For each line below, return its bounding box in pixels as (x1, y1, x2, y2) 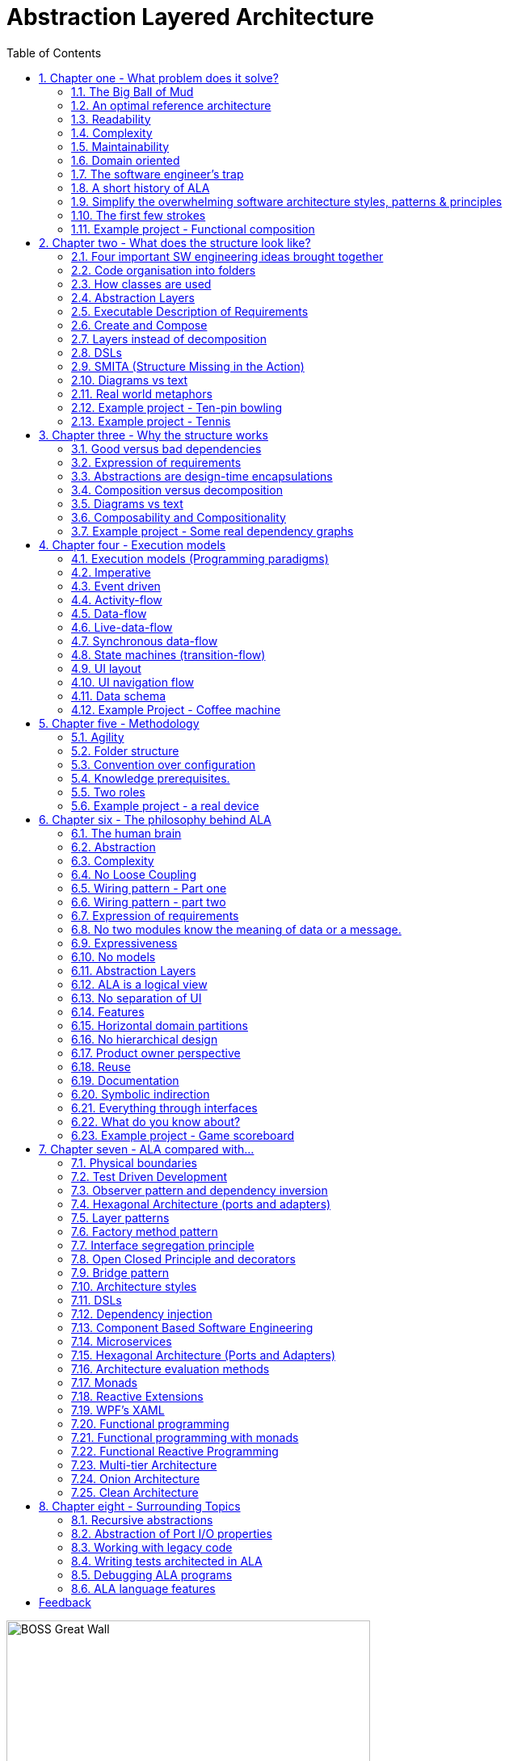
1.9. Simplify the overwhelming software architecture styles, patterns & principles (71, 194, 503, 208)
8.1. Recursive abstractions (71, 1512, 213, 1527)
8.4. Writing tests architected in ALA (71, 1553, 263, 1568)
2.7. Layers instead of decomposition (71, 331, 267, 346)
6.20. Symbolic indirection (71, 1086, 210, 1101)
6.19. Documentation (71, 1073, 179, 1087)
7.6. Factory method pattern (71, 1224, 218, 1238)
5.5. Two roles (71, 784, 145, 799)
